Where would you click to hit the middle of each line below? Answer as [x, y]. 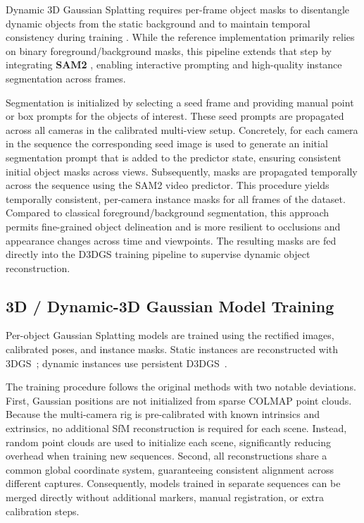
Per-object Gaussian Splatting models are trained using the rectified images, [170, 335]
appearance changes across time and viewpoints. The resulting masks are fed [171, 240]
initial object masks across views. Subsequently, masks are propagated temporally [182, 171]
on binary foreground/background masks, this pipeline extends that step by [169, 50]
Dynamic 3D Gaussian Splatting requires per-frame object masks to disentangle [177, 9]
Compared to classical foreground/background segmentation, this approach [168, 213]
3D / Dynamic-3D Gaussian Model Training [170, 306]
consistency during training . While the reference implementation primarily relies [180, 37]
